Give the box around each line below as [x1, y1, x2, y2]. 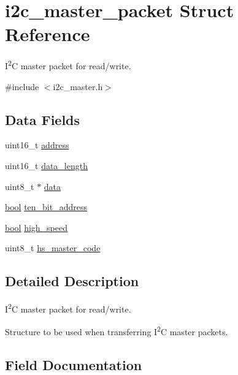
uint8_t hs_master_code [5, 241, 101, 254]
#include [5, 80, 39, 93]
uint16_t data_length [5, 159, 88, 172]
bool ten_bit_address [5, 200, 88, 213]
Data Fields [5, 110, 80, 129]
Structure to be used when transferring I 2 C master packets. [5, 324, 228, 338]
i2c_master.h [53, 80, 103, 93]
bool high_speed [5, 221, 68, 233]
